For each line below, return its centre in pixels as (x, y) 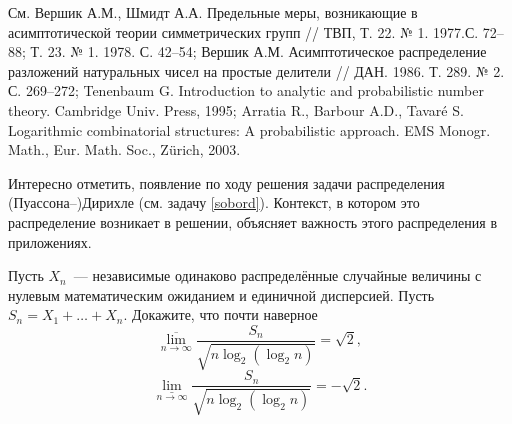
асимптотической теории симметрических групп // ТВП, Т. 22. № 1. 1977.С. (243, 31)
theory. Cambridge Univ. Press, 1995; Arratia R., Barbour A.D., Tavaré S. (236, 109)
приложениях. (50, 241)
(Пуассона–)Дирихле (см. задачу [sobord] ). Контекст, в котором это (214, 202)
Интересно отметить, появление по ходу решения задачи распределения (226, 182)
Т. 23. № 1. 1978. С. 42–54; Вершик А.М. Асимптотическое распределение (258, 51)
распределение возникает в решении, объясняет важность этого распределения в (252, 221)
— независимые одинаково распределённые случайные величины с (277, 275)
